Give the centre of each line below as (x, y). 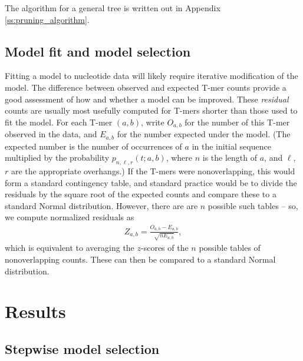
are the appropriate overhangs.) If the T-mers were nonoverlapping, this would (153, 171)
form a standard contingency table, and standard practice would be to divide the (151, 182)
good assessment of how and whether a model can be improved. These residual (147, 99)
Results (35, 311)
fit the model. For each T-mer (59, 122)
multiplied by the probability (57, 158)
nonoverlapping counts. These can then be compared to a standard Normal (140, 259)
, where (179, 158)
